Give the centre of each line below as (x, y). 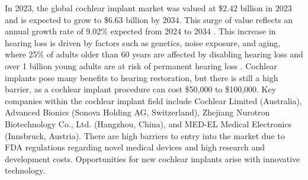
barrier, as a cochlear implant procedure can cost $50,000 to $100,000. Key (141, 89)
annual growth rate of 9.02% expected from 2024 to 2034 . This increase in (140, 31)
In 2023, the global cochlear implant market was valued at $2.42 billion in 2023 (148, 8)
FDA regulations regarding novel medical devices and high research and (135, 147)
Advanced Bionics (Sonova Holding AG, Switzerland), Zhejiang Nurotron (137, 112)
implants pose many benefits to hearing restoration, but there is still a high (142, 77)
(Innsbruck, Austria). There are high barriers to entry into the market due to (145, 135)
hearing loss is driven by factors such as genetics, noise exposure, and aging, (143, 42)
